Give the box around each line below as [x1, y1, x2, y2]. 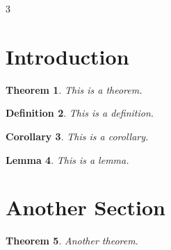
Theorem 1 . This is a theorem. [6, 82, 142, 97]
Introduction [6, 42, 129, 70]
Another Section [6, 193, 165, 222]
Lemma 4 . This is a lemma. [6, 152, 129, 167]
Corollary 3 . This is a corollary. [6, 128, 149, 143]
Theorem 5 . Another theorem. [6, 233, 138, 248]
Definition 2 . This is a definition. [6, 106, 154, 120]
